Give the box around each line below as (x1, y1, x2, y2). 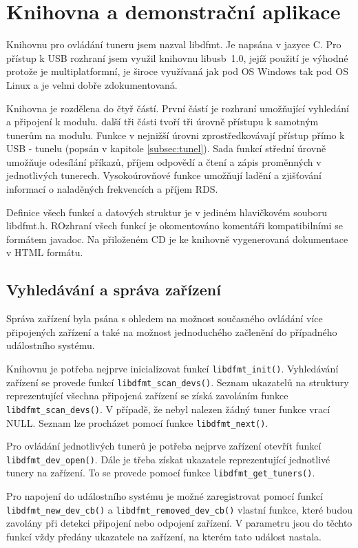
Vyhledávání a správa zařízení (6, 279, 221, 300)
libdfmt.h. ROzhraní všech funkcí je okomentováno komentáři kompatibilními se (6, 218, 343, 233)
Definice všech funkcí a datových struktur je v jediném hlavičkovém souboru (6, 204, 328, 219)
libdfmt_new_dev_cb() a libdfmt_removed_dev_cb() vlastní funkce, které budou (6, 502, 352, 516)
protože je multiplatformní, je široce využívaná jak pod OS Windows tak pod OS (6, 64, 348, 78)
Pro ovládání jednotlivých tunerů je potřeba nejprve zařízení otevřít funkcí (6, 439, 322, 453)
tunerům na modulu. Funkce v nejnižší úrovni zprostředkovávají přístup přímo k (6, 127, 345, 142)
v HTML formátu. (6, 245, 83, 260)
